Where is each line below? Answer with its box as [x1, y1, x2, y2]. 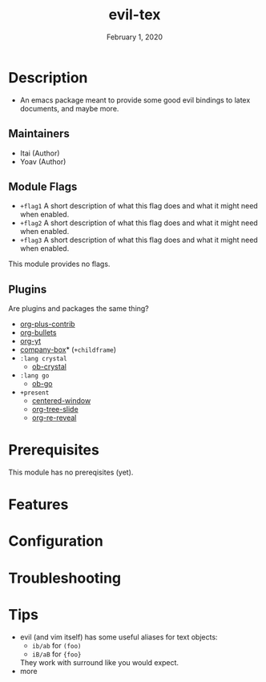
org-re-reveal [31, 413, 77, 422]
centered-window [31, 396, 91, 406]
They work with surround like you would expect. [19, 657, 179, 667]
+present [19, 389, 50, 397]
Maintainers [8, 127, 71, 141]
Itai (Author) [19, 148, 60, 158]
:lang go [19, 372, 50, 380]
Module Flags [8, 180, 78, 193]
